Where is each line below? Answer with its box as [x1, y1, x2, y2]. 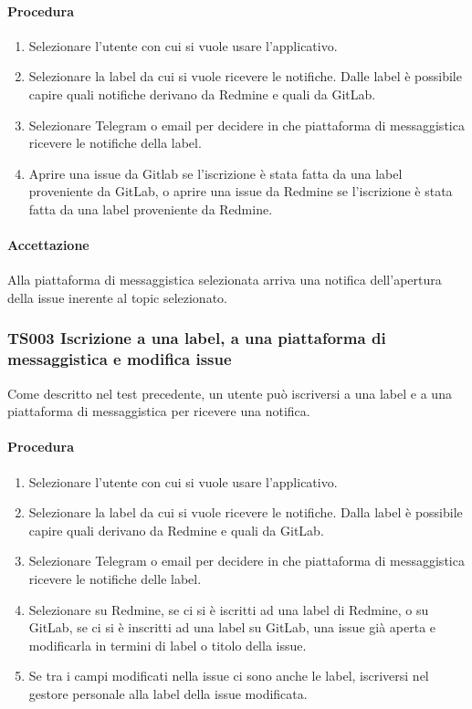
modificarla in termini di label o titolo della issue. [28, 635, 307, 654]
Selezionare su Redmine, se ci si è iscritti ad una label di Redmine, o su [28, 600, 429, 619]
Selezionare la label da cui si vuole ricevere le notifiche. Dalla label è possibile [28, 503, 463, 522]
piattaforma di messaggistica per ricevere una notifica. [7, 401, 310, 421]
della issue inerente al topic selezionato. [7, 287, 227, 307]
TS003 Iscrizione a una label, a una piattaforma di [7, 327, 386, 349]
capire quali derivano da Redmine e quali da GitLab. [28, 520, 324, 539]
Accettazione [7, 235, 89, 255]
